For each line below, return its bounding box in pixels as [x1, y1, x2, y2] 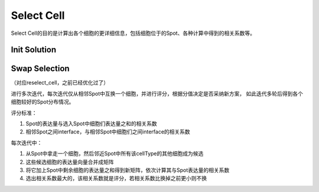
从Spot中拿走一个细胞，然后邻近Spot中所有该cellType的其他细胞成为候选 [25, 150, 204, 157]
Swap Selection [11, 64, 70, 74]
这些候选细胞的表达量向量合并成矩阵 [25, 158, 114, 165]
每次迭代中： [11, 139, 43, 146]
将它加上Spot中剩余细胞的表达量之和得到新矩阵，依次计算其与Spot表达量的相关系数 [25, 166, 230, 174]
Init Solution [11, 45, 57, 55]
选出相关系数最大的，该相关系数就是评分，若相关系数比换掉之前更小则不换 [25, 175, 207, 182]
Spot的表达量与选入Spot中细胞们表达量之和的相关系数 [25, 120, 158, 127]
